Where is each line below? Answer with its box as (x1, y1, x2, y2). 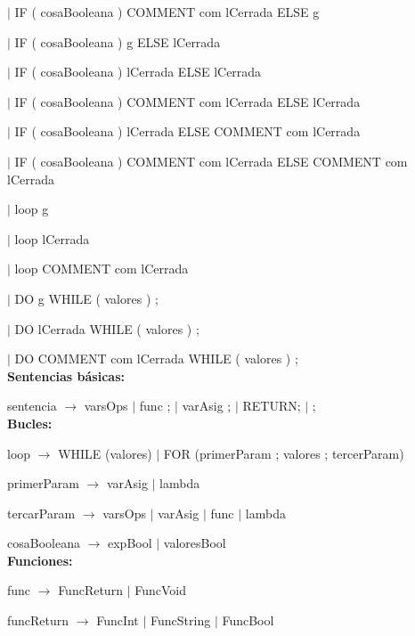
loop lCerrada (14, 229, 90, 248)
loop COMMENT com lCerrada (14, 259, 189, 278)
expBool (107, 534, 152, 552)
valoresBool (163, 534, 226, 552)
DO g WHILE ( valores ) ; (14, 289, 159, 307)
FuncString (151, 611, 211, 630)
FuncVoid (134, 581, 186, 599)
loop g (14, 200, 49, 218)
